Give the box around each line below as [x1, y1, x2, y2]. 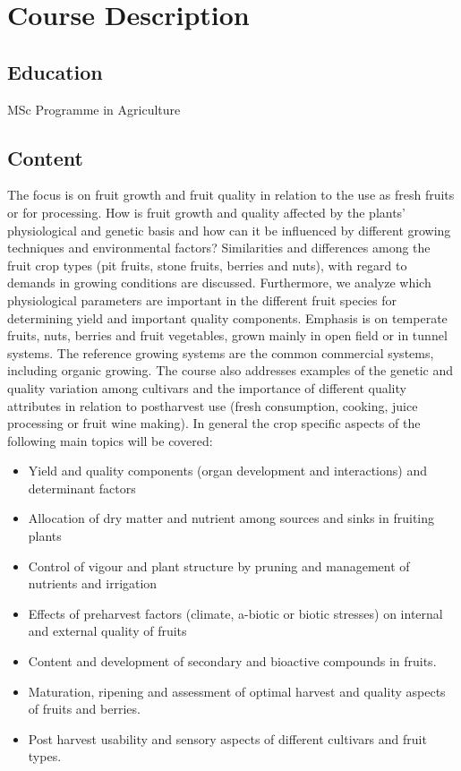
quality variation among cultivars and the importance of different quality [7, 378, 406, 397]
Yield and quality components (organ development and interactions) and [28, 461, 427, 480]
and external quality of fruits [28, 621, 187, 640]
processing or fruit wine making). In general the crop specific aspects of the [7, 414, 421, 433]
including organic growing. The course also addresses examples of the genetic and [7, 361, 453, 380]
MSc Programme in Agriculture [7, 99, 181, 118]
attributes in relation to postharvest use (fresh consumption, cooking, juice [7, 396, 418, 415]
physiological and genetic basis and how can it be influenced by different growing [7, 220, 451, 239]
